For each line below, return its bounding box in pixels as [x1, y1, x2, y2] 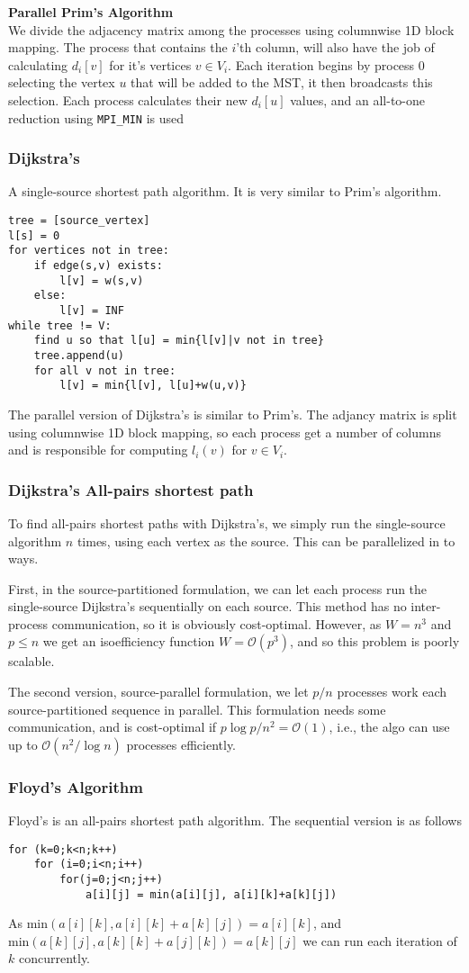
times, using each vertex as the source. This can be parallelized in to [77, 531, 455, 550]
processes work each [337, 682, 447, 701]
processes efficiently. [126, 734, 237, 753]
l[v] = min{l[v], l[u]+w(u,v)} [59, 379, 247, 392]
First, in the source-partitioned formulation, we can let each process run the [8, 579, 428, 598]
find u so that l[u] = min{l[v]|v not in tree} [33, 334, 324, 347]
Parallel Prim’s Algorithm [8, 3, 174, 21]
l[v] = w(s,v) [59, 274, 144, 287]
